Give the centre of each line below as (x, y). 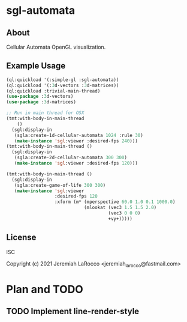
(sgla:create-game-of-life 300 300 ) (60, 185)
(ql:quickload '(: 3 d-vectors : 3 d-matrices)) (63, 85)
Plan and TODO (45, 289)
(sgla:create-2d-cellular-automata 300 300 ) (71, 158)
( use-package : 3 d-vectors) (40, 97)
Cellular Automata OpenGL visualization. (56, 47)
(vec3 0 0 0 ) (124, 213)
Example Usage (36, 66)
